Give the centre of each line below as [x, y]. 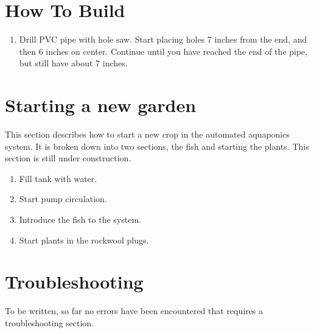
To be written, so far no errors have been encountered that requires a [134, 311]
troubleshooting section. [50, 322]
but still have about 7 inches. [73, 63]
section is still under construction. [68, 158]
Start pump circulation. [63, 199]
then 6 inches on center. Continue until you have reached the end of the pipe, [163, 51]
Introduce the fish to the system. [80, 219]
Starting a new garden [101, 105]
